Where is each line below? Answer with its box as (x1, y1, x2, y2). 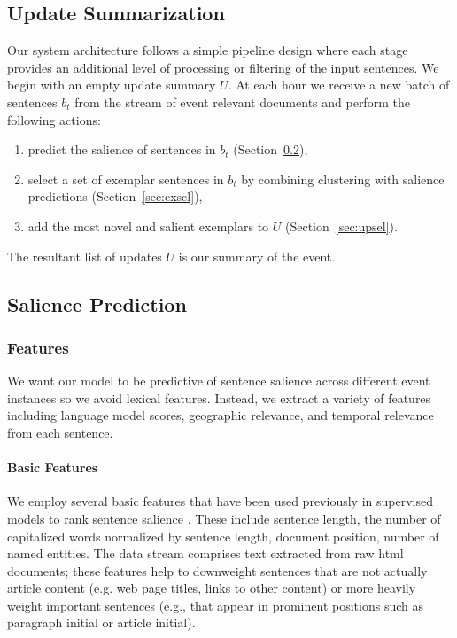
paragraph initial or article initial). (7, 613, 196, 632)
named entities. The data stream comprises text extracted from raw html (7, 544, 404, 563)
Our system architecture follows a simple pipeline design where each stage (7, 41, 408, 59)
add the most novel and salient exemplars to (27, 216, 269, 235)
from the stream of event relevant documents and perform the (74, 92, 410, 111)
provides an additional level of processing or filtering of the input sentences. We (7, 58, 439, 76)
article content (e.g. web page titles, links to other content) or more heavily (7, 579, 416, 597)
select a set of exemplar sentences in (27, 169, 224, 188)
